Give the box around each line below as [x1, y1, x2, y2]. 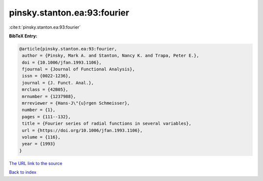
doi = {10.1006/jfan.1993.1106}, [22, 60, 102, 65]
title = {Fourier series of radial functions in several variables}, [22, 121, 192, 126]
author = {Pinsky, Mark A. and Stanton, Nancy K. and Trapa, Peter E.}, [22, 53, 199, 58]
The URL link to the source [9, 160, 63, 166]
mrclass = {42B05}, [22, 87, 68, 92]
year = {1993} [22, 141, 56, 147]
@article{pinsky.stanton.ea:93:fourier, [19, 46, 117, 51]
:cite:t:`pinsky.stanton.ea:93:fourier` [9, 24, 81, 30]
